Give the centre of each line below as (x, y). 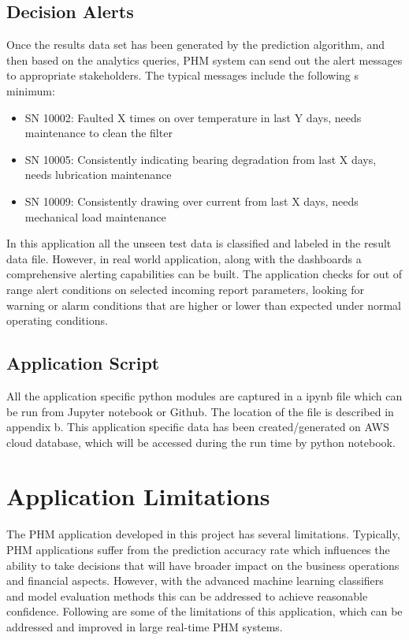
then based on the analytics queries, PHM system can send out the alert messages (204, 60)
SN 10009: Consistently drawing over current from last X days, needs (191, 201)
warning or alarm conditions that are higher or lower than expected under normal (204, 305)
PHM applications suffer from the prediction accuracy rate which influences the (198, 549)
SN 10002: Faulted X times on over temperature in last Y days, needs (193, 117)
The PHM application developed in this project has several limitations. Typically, (203, 534)
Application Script (83, 363)
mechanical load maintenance (95, 216)
